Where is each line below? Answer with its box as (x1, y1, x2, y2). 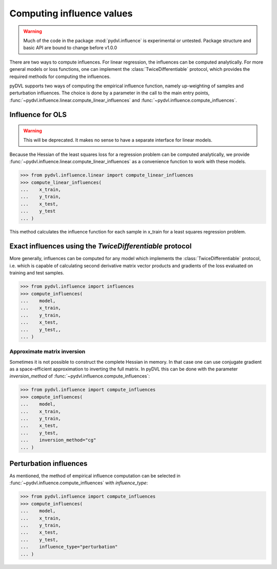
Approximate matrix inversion (9, 348, 86, 355)
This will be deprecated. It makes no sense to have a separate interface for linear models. (23, 137, 212, 143)
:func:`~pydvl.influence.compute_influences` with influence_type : (9, 480, 148, 486)
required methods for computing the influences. (9, 73, 111, 80)
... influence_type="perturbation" (20, 544, 118, 550)
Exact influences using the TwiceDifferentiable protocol (9, 242, 192, 251)
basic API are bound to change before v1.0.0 (23, 45, 117, 51)
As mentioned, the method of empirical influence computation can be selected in (9, 473, 181, 479)
